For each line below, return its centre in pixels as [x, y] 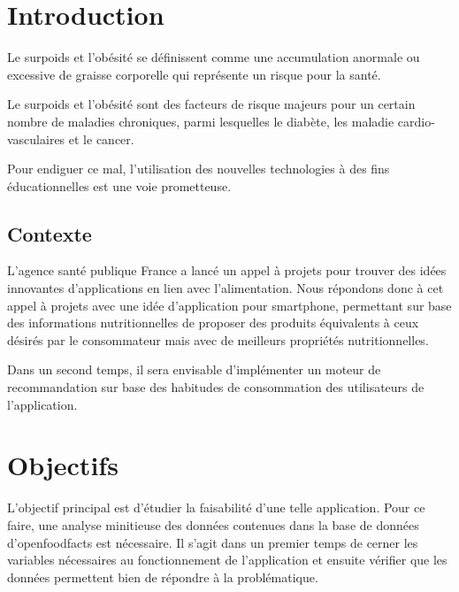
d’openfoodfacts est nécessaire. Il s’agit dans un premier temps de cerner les [213, 542]
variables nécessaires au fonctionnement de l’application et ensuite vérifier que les [227, 560]
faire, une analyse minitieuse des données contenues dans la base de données [213, 524]
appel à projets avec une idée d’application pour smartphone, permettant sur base [229, 305]
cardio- [416, 121]
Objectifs [63, 465]
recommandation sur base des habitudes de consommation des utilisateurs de [216, 387]
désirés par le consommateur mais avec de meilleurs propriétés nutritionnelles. [218, 339]
